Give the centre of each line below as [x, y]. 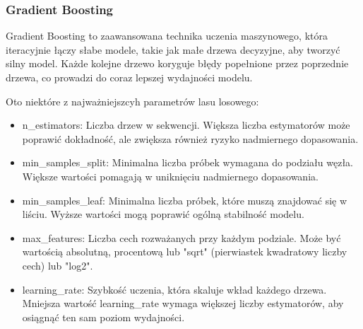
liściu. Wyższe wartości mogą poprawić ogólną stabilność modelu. [163, 214]
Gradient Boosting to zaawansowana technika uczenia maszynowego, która [167, 36]
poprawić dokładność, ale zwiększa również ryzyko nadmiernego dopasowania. [190, 138]
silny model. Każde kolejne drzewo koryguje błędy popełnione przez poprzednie [177, 63]
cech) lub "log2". [58, 265]
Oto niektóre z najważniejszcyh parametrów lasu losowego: [132, 101]
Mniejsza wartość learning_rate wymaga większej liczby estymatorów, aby [183, 303]
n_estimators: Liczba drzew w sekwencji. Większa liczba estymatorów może [186, 125]
